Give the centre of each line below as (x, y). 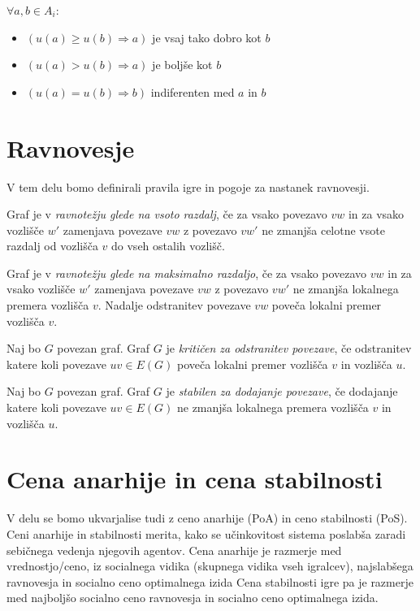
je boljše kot (182, 65)
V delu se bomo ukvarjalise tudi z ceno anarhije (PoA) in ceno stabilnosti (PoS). (207, 518)
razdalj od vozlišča (52, 246)
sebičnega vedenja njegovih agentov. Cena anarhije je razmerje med (174, 550)
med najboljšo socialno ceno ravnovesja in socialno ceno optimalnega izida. (193, 598)
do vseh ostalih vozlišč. (168, 246)
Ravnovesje (71, 147)
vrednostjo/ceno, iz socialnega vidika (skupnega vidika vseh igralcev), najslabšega (210, 566)
